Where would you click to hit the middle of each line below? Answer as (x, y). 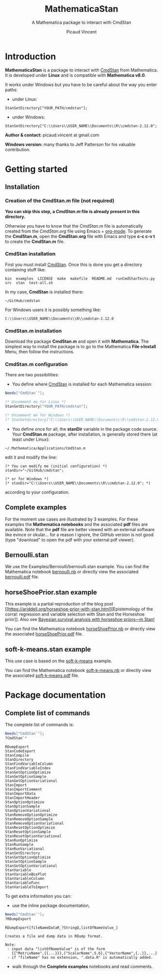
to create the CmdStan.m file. (35, 241)
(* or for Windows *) (27, 479)
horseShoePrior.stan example (51, 592)
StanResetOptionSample (28, 832)
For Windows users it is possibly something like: (53, 310)
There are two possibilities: (32, 375)
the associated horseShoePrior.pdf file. (44, 634)
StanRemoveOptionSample (29, 819)
